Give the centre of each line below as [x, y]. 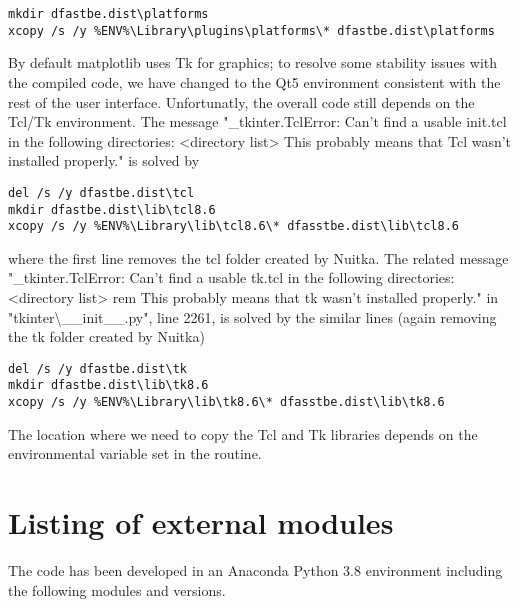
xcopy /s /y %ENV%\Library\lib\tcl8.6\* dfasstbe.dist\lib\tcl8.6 [234, 226]
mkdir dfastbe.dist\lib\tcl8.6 [112, 209]
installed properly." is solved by [104, 160]
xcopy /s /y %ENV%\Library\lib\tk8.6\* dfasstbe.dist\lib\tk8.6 [226, 402]
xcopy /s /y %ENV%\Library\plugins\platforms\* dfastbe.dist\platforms [251, 30]
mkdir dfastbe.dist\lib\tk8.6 [108, 385]
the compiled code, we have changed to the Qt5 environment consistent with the [254, 81]
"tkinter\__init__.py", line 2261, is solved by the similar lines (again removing [252, 316]
